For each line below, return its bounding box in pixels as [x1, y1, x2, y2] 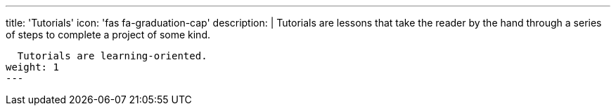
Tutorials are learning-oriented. [17, 50, 207, 61]
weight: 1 [6, 61, 59, 73]
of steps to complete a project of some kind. [6, 29, 210, 40]
